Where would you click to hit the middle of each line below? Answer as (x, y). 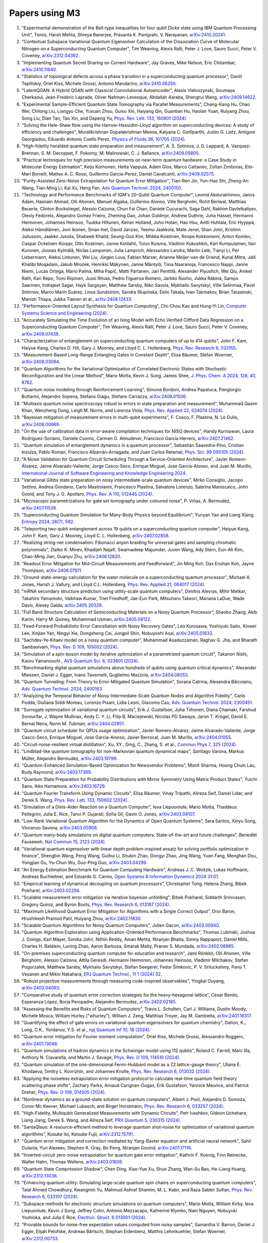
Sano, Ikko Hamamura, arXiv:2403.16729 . (64, 786)
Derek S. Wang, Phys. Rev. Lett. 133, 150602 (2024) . (75, 800)
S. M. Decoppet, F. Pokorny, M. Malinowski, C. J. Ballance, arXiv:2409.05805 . (121, 153)
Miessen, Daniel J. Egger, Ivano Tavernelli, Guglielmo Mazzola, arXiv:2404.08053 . (105, 675)
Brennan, (31, 153)
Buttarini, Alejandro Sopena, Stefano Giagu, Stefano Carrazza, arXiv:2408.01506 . (104, 397)
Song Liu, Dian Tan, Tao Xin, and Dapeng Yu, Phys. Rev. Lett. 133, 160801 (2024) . (104, 118)
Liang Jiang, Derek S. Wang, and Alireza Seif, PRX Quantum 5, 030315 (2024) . (101, 1120)
